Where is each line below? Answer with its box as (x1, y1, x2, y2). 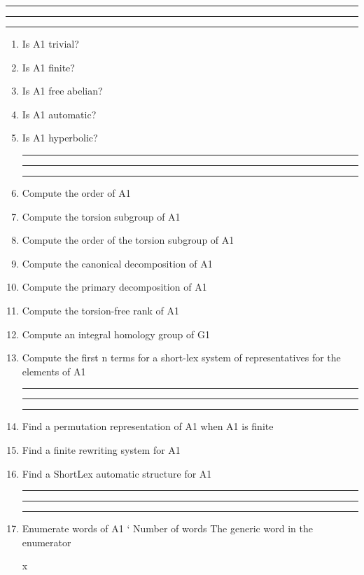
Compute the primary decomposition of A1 (22, 279, 207, 294)
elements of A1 (22, 363, 86, 378)
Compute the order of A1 (22, 185, 131, 200)
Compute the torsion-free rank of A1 (22, 303, 179, 317)
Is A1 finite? (22, 60, 75, 74)
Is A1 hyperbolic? (22, 130, 98, 145)
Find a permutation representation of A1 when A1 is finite (22, 419, 274, 434)
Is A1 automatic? (22, 106, 97, 121)
